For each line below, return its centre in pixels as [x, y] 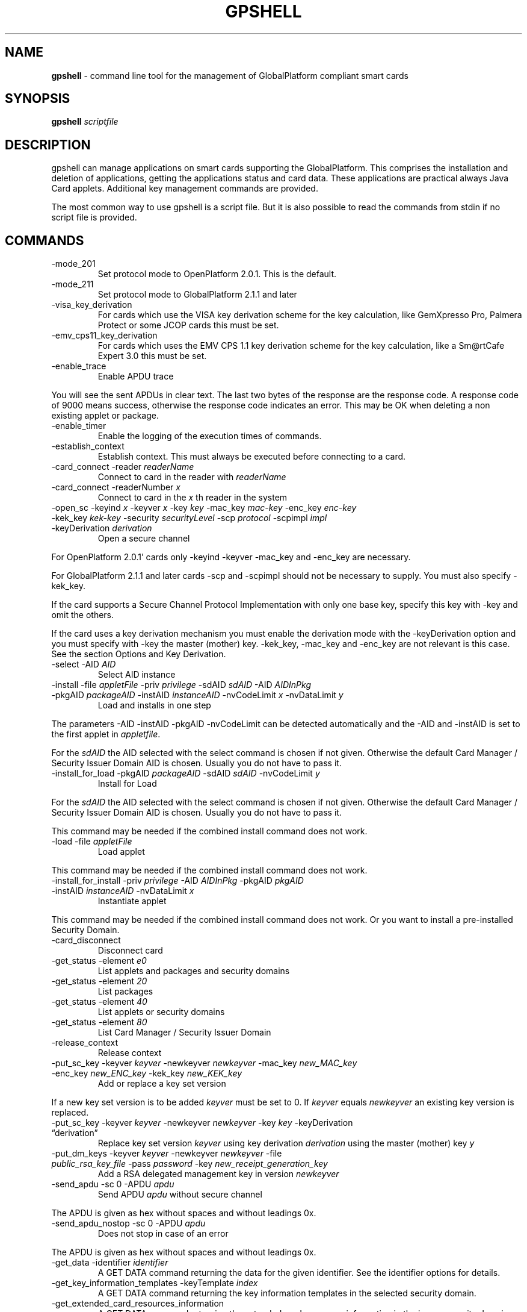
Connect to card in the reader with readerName [192, 477]
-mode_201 [73, 264]
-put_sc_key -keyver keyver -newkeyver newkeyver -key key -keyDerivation [202, 1123]
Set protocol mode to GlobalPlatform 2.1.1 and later [197, 295]
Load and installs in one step [154, 705]
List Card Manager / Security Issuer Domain [184, 1032]
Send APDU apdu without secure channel [180, 1195]
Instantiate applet [132, 901]
